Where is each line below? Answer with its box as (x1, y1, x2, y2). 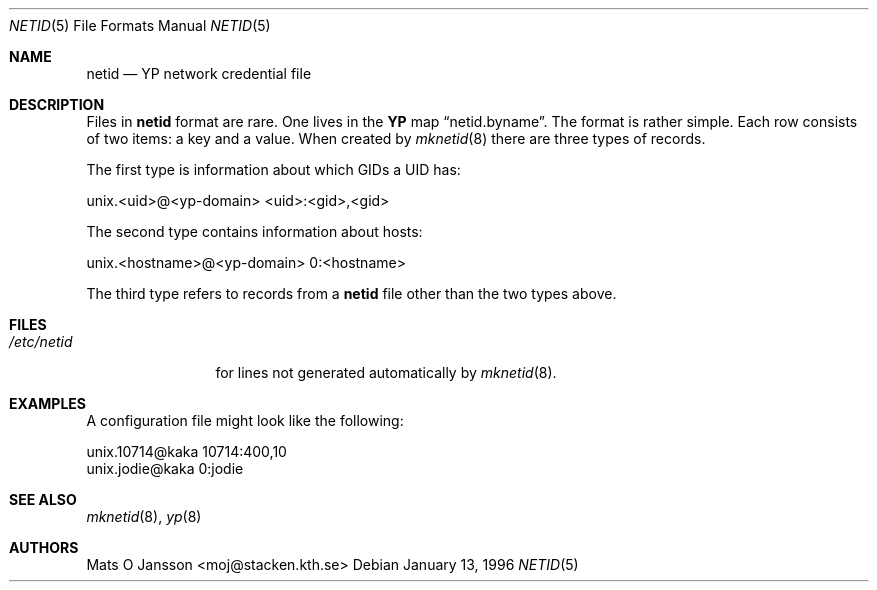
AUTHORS (9, 539, 79, 556)
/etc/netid (9, 333, 73, 350)
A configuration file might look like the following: (86, 412, 404, 429)
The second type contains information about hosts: (86, 223, 423, 240)
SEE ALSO (9, 491, 77, 508)
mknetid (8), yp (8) (86, 508, 202, 525)
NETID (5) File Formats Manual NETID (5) (9, 17, 271, 34)
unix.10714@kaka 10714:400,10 (86, 443, 287, 460)
